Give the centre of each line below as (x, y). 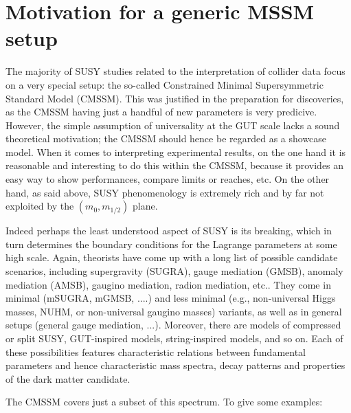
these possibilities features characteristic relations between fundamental (156, 351)
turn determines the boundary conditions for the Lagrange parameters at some (171, 244)
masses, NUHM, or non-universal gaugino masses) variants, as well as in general (174, 311)
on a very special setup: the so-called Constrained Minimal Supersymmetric (165, 84)
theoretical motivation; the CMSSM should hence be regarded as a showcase (166, 138)
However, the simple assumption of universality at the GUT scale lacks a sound (173, 125)
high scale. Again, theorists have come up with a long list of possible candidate (172, 257)
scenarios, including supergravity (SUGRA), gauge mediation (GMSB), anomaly (174, 271)
